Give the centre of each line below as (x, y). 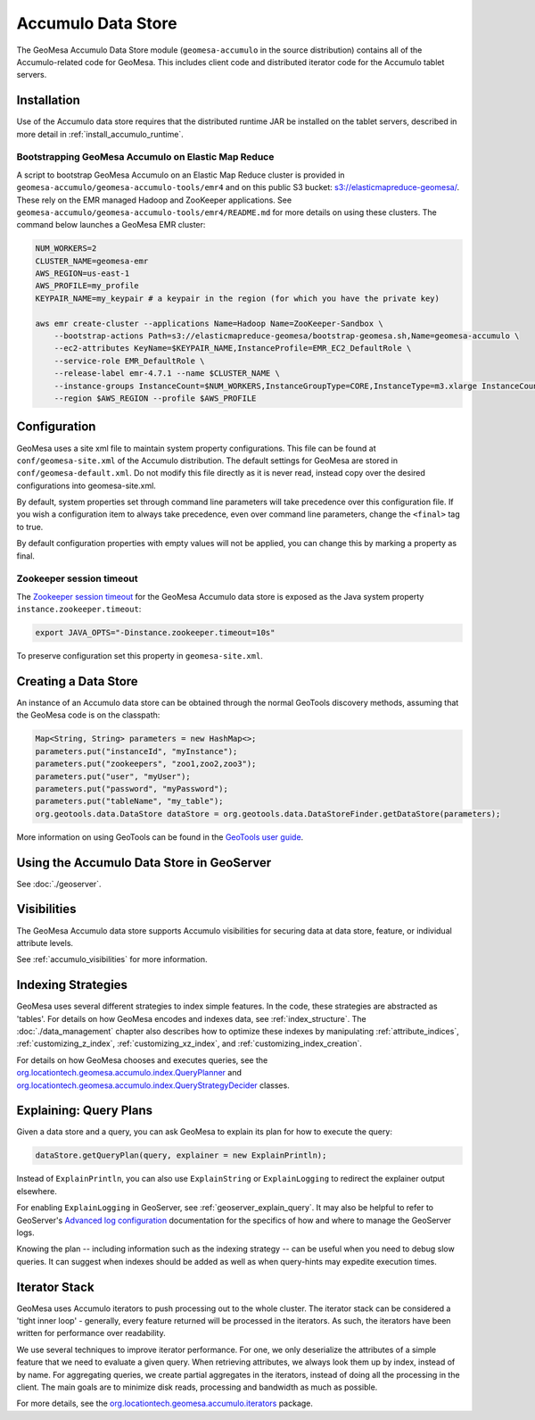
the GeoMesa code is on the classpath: (88, 715)
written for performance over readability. (91, 1333)
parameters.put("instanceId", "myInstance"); (136, 751)
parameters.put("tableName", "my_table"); (129, 801)
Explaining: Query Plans (85, 1111)
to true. (30, 527)
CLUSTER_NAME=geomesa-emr (92, 261)
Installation (48, 100)
